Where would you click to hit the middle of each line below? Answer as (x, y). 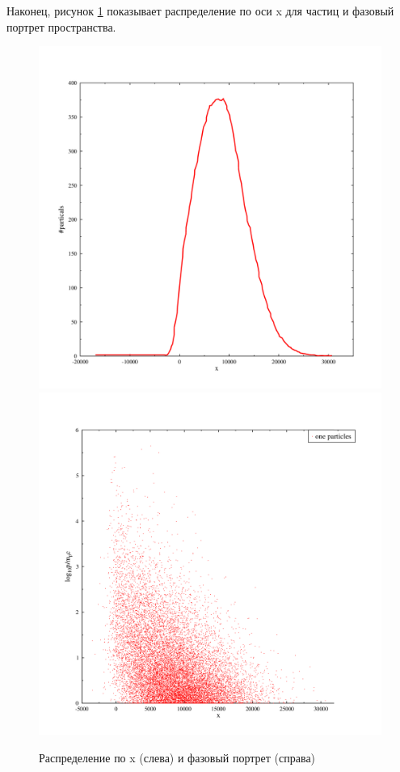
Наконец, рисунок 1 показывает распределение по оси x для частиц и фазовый (200, 11)
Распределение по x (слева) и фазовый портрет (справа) (177, 757)
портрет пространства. (61, 26)
